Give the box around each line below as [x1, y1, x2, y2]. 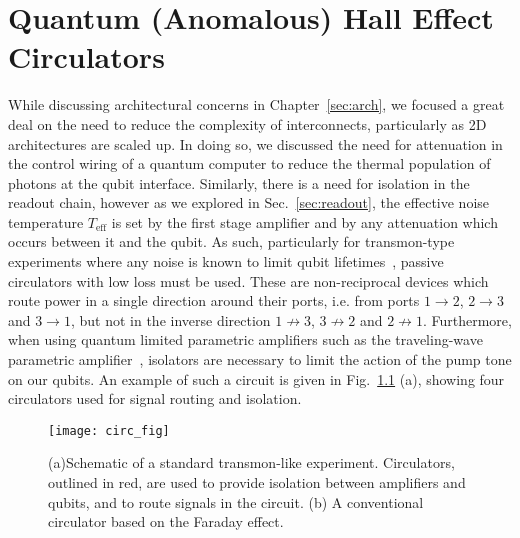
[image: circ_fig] [48, 423, 170, 438]
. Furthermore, [422, 309, 512, 330]
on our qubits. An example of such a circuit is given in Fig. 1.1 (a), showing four [8, 368, 505, 389]
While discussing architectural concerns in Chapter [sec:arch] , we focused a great [8, 94, 505, 115]
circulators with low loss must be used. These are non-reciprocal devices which [8, 270, 489, 291]
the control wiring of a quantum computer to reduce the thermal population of [8, 153, 491, 174]
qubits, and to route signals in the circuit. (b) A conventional [48, 491, 424, 512]
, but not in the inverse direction [70, 309, 271, 330]
